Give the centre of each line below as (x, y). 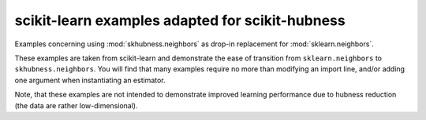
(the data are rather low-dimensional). (76, 105)
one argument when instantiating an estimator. (90, 80)
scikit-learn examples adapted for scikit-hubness (180, 20)
